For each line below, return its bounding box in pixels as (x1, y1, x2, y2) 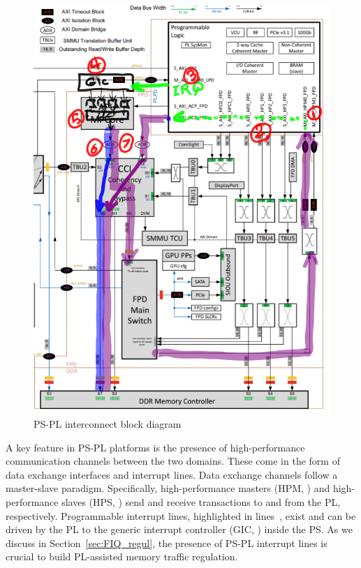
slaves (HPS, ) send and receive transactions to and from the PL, (61, 495, 341, 509)
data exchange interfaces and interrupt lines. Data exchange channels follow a (6, 467, 338, 481)
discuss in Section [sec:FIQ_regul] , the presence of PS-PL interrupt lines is (6, 535, 327, 550)
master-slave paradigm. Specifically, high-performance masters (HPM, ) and (6, 481, 330, 495)
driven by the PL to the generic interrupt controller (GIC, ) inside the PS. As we (6, 522, 353, 537)
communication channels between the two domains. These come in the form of (6, 454, 340, 468)
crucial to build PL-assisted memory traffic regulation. (6, 549, 238, 564)
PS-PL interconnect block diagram (34, 417, 182, 431)
